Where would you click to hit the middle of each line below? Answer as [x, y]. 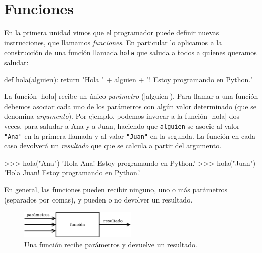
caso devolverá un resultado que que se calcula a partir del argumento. [113, 146]
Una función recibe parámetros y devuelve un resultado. [111, 244]
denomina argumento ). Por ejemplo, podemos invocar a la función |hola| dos [122, 116]
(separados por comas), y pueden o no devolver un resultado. [98, 199]
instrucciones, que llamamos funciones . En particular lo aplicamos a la [113, 42]
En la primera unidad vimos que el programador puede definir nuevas [112, 33]
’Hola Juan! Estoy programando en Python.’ [72, 172]
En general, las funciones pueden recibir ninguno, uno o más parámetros [116, 190]
